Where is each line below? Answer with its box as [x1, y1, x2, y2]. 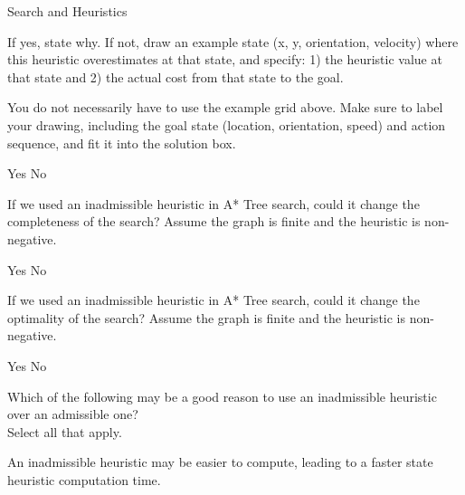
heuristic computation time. [7, 470, 161, 489]
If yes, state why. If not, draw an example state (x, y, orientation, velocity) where [7, 32, 459, 51]
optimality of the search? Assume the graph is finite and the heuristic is [7, 308, 406, 327]
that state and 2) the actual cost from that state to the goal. [7, 67, 344, 86]
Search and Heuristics [7, 2, 128, 20]
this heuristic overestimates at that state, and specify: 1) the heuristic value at [7, 50, 442, 69]
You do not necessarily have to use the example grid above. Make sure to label [7, 98, 443, 117]
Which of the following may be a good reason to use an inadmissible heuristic [7, 386, 437, 405]
